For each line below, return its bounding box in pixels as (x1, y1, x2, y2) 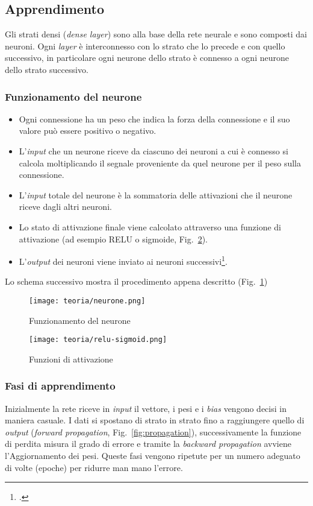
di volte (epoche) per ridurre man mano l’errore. (5, 461, 183, 473)
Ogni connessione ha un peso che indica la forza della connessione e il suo (19, 112, 290, 125)
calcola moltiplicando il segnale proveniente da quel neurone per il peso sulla (19, 156, 301, 169)
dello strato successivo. (5, 63, 88, 75)
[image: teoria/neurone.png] (29, 296, 146, 305)
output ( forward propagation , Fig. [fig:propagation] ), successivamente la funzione (5, 425, 302, 438)
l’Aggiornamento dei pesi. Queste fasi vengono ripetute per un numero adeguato (5, 449, 300, 462)
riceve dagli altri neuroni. (19, 200, 112, 213)
